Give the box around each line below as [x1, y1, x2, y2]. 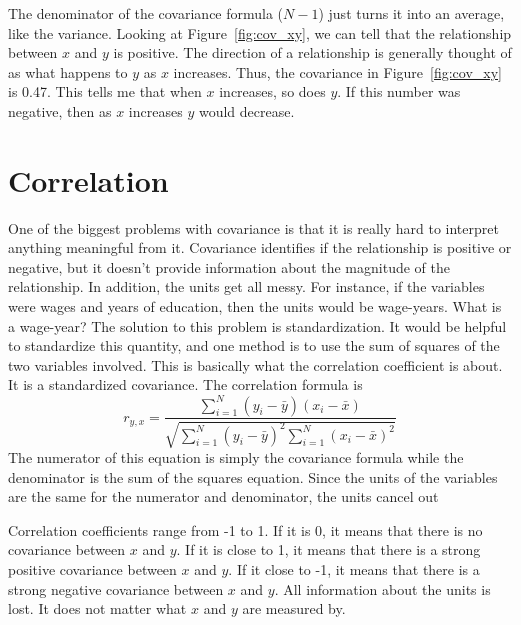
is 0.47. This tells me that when [8, 81, 202, 102]
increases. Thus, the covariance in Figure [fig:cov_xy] [173, 61, 502, 82]
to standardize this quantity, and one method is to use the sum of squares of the [8, 335, 500, 356]
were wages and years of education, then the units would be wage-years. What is [8, 296, 502, 317]
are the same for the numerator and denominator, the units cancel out [8, 486, 439, 507]
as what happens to [8, 61, 128, 82]
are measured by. [242, 598, 346, 619]
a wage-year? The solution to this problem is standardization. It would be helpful [8, 315, 507, 336]
